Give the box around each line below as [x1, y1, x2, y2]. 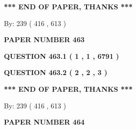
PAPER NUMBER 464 [4, 117, 85, 127]
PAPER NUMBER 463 [4, 34, 85, 45]
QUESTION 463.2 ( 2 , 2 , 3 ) [4, 67, 108, 77]
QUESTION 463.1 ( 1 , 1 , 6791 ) [4, 51, 119, 61]
